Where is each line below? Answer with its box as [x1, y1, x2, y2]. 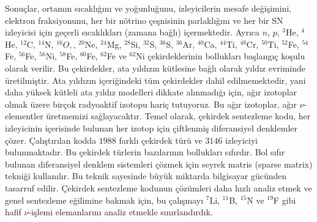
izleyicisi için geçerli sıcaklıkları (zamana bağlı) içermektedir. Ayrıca [5, 26, 260, 39]
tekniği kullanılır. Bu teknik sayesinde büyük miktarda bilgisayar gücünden [5, 169, 287, 182]
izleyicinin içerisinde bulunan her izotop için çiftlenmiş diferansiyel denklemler [5, 121, 297, 134]
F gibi [273, 193, 296, 206]
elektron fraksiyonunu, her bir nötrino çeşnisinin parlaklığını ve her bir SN [5, 13, 283, 26]
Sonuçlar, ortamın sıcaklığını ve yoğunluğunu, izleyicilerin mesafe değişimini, [5, 2, 292, 14]
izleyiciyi [225, 133, 258, 146]
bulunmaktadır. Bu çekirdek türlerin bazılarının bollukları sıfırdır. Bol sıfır [5, 146, 285, 158]
